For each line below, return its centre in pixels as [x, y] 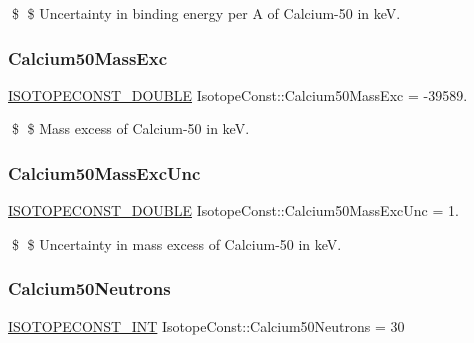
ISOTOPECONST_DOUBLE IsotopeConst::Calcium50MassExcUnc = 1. [233, 210]
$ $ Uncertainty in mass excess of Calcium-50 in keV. [176, 243]
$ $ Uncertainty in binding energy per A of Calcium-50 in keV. [206, 13]
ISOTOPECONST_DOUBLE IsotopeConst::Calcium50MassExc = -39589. [238, 94]
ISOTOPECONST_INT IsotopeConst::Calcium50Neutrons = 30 [206, 325]
